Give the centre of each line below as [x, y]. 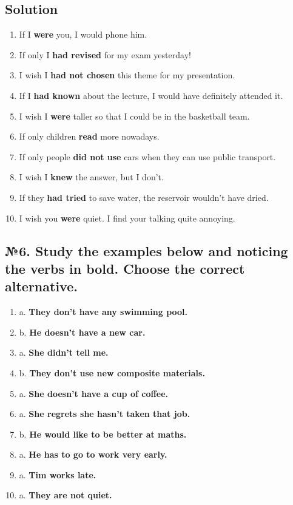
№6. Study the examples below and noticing [146, 250]
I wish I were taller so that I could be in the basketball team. [134, 116]
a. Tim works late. [58, 474]
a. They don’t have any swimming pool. [103, 312]
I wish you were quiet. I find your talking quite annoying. [127, 218]
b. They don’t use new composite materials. [112, 372]
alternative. [41, 286]
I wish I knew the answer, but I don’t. [91, 177]
